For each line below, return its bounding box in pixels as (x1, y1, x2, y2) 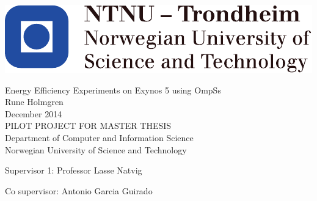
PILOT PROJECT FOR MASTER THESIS (5, 119, 172, 132)
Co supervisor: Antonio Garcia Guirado (5, 184, 153, 197)
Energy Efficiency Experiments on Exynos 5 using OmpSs (5, 83, 221, 96)
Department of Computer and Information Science (5, 131, 194, 144)
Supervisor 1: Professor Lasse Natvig (5, 164, 142, 177)
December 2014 (5, 107, 62, 120)
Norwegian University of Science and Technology (5, 143, 187, 156)
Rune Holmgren (5, 95, 64, 108)
